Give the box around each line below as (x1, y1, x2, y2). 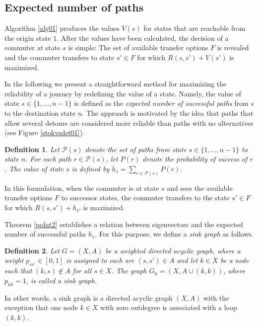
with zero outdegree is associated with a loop (100, 302, 237, 313)
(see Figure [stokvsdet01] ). (4, 127, 85, 138)
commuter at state (4, 42, 61, 53)
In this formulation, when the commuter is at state (4, 182, 159, 193)
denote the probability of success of (142, 154, 248, 164)
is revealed (217, 42, 249, 53)
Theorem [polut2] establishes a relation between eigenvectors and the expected (4, 219, 243, 229)
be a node (220, 255, 249, 265)
